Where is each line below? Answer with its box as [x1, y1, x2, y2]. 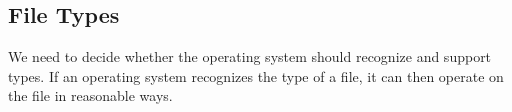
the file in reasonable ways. [8, 85, 173, 106]
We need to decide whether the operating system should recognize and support [8, 46, 492, 67]
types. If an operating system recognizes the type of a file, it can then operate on [8, 65, 504, 86]
